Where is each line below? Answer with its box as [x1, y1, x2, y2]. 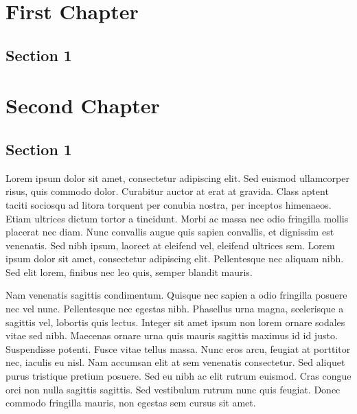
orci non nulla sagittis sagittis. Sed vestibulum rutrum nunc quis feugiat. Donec [5, 382, 341, 396]
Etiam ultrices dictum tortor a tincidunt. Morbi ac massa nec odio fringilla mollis [5, 211, 349, 225]
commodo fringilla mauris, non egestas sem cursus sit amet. [5, 395, 256, 410]
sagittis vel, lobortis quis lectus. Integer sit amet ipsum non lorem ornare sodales [5, 314, 345, 329]
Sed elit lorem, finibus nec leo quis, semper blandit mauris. [5, 264, 253, 279]
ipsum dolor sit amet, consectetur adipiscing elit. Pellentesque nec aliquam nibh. [5, 251, 344, 266]
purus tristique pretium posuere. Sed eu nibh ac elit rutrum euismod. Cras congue [5, 369, 352, 383]
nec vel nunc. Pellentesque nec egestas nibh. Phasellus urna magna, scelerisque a [5, 301, 344, 316]
